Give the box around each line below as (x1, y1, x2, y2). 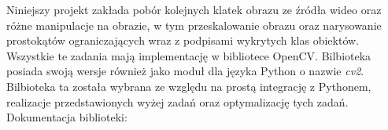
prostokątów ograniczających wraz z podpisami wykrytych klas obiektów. (6, 32, 359, 49)
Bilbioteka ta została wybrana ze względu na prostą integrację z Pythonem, (6, 78, 371, 94)
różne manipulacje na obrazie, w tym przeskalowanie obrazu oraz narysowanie (6, 16, 382, 33)
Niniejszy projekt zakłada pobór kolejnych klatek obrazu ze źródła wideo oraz (6, 2, 382, 17)
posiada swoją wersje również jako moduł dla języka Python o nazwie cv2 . (6, 63, 364, 79)
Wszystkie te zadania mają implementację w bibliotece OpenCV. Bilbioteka (6, 47, 371, 63)
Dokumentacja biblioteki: (6, 109, 127, 125)
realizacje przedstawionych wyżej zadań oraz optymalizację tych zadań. (6, 93, 349, 110)
